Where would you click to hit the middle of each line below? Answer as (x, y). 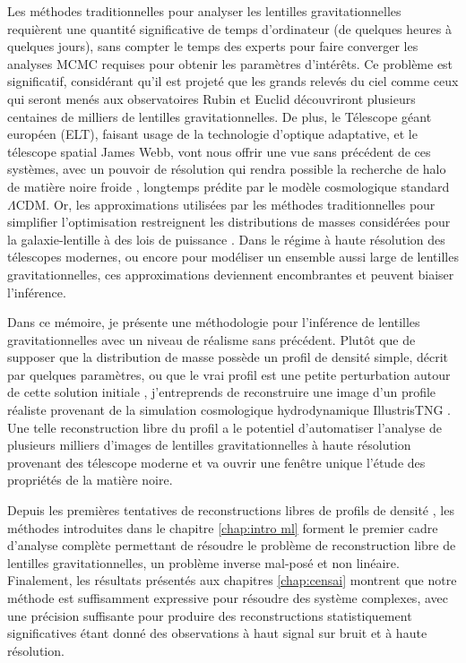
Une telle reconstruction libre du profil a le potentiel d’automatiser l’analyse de (225, 427)
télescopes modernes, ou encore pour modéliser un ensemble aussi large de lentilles (233, 257)
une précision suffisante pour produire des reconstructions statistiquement (210, 615)
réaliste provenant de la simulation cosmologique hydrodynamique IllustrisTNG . (229, 410)
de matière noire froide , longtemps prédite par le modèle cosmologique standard (229, 186)
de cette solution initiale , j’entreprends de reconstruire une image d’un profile (222, 392)
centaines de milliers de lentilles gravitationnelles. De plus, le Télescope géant (220, 116)
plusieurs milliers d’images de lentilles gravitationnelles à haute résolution (209, 445)
